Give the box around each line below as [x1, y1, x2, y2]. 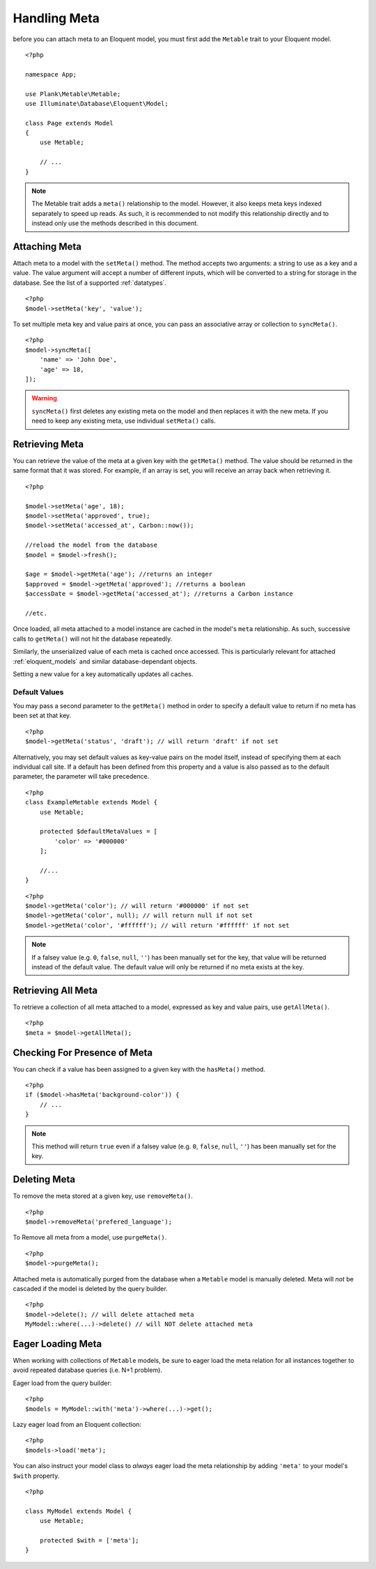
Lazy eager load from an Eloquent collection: [13, 1421, 142, 1429]
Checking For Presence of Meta [13, 1047, 153, 1059]
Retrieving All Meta [13, 984, 97, 996]
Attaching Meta [13, 241, 82, 252]
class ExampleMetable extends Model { [25, 798, 158, 806]
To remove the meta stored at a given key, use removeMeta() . [13, 1192, 193, 1201]
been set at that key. [13, 711, 72, 720]
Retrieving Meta [13, 438, 84, 450]
